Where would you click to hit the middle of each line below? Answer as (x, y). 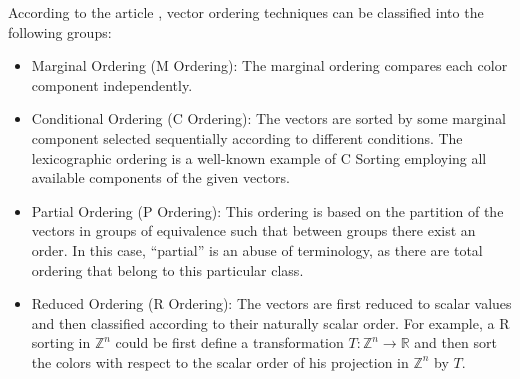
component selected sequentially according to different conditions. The (247, 137)
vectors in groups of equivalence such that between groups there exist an (253, 230)
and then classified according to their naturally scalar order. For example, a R (270, 322)
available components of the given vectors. (160, 177)
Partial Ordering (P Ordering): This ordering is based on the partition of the (267, 210)
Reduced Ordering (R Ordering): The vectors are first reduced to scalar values (271, 303)
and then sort (455, 342)
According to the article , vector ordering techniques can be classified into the (246, 12)
